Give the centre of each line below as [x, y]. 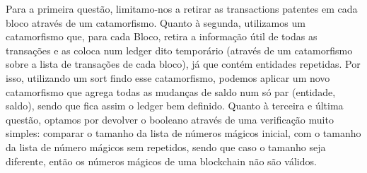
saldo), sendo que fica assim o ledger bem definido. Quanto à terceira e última [175, 106]
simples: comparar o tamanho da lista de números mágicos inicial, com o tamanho [183, 133]
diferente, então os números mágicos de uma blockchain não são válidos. [161, 161]
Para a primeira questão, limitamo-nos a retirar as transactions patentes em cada [182, 8]
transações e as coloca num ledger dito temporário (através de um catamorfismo [179, 50]
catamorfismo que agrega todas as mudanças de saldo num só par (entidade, [171, 91]
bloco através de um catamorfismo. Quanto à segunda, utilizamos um [156, 22]
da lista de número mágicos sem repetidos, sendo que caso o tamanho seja [166, 147]
